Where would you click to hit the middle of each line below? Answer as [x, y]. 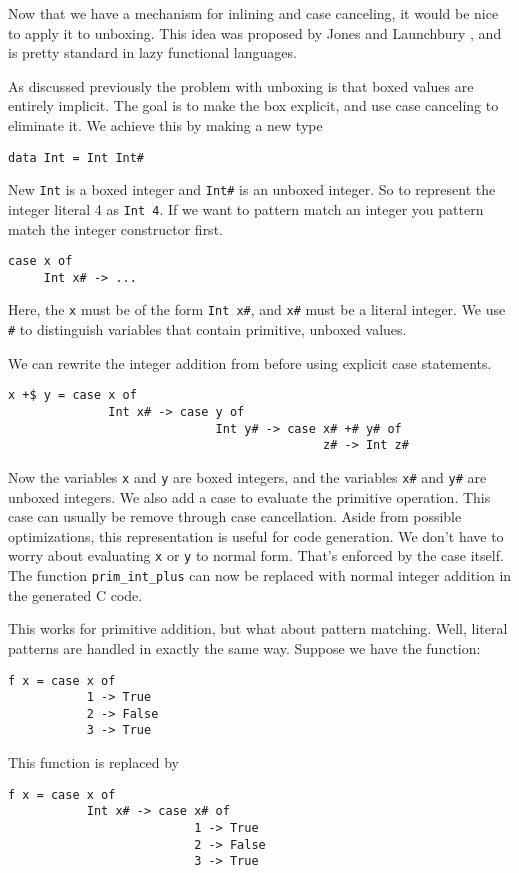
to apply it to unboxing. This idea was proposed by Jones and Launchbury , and [255, 32]
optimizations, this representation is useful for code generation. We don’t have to [256, 535]
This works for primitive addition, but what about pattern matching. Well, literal [258, 628]
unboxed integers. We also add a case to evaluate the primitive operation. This [249, 496]
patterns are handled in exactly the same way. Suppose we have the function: [244, 647]
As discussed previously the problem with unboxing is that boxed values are [241, 85]
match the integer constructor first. [115, 228]
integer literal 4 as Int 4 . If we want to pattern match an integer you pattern [246, 208]
